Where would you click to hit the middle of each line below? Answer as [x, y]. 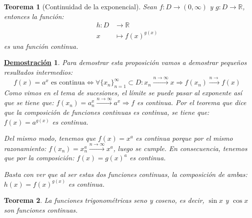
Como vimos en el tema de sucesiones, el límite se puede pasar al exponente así [123, 93]
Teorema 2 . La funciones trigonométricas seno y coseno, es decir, [104, 200]
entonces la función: [34, 16]
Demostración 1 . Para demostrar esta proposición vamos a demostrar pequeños [125, 62]
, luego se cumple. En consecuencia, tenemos [180, 148]
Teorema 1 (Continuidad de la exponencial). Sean [80, 6]
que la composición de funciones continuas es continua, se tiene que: [107, 112]
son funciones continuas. [41, 210]
